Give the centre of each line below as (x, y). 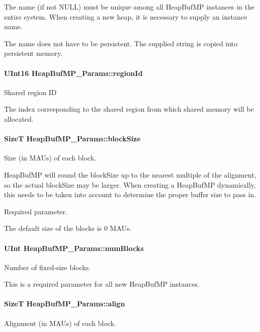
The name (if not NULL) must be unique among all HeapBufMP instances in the (129, 7)
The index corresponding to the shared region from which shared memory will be (129, 109)
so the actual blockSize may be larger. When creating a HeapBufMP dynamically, (130, 184)
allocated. (19, 118)
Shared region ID (30, 92)
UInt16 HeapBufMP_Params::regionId (73, 73)
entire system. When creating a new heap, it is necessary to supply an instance (126, 16)
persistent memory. (33, 53)
